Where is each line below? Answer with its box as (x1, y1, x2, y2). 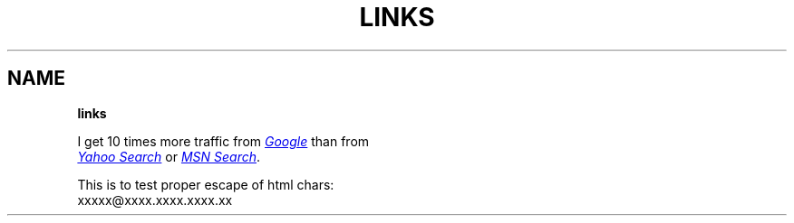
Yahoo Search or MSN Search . (77, 148, 261, 164)
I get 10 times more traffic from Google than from (77, 133, 370, 149)
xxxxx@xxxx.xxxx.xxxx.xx (77, 191, 233, 208)
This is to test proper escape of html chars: (77, 176, 334, 192)
